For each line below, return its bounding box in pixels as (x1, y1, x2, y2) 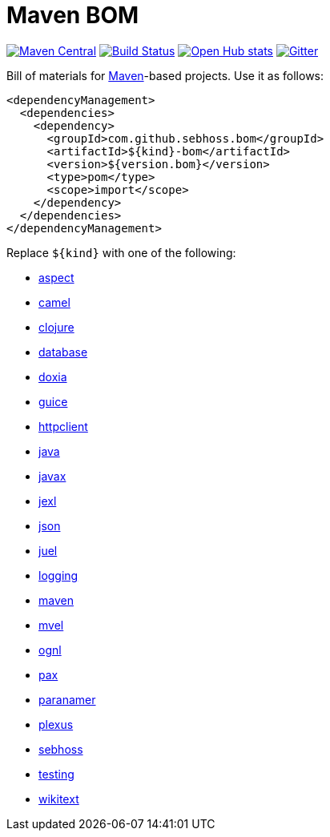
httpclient (38, 419, 88, 433)
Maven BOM (6, 2, 139, 29)
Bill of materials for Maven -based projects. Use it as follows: (6, 68, 324, 82)
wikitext (38, 791, 79, 806)
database (38, 344, 88, 359)
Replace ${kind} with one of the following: (6, 245, 236, 260)
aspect (38, 270, 74, 284)
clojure (38, 320, 74, 334)
